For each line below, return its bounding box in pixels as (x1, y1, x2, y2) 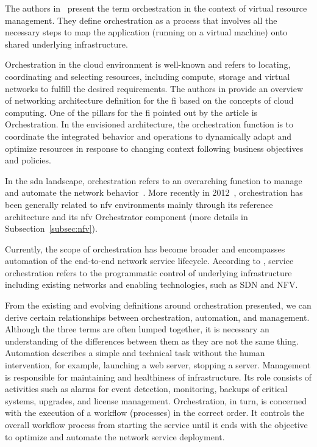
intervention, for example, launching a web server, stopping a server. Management (5, 359, 311, 371)
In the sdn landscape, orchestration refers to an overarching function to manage (5, 174, 302, 187)
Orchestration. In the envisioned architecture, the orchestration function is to (5, 118, 294, 131)
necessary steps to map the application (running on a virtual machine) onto (5, 26, 288, 38)
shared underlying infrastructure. (5, 37, 128, 50)
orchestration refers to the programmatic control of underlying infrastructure (5, 266, 292, 279)
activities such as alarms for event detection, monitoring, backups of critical (5, 382, 288, 395)
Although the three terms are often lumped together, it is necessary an (5, 323, 269, 335)
